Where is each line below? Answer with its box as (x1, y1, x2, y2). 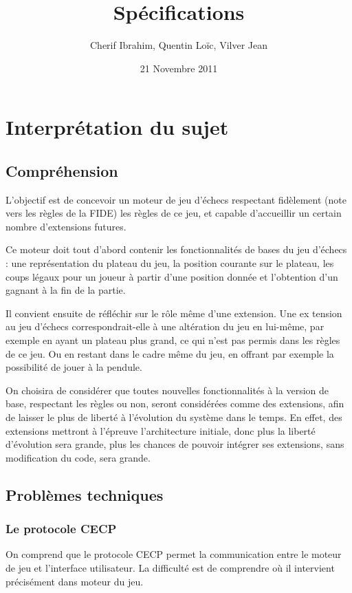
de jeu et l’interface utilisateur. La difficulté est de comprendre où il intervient (5, 560, 335, 574)
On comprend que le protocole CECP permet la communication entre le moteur (5, 547, 342, 561)
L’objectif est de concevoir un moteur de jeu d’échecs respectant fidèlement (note (5, 192, 346, 206)
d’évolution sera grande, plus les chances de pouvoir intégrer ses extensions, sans (5, 437, 344, 451)
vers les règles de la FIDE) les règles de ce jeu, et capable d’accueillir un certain (5, 206, 342, 220)
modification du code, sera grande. (5, 450, 151, 464)
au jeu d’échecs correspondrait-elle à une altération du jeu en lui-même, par (5, 319, 324, 334)
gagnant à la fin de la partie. (5, 283, 126, 297)
